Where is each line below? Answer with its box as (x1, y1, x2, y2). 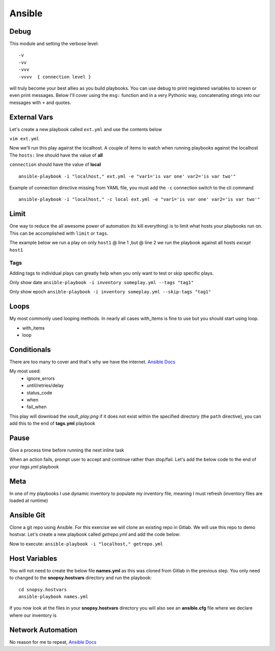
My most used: (9, 368, 41, 374)
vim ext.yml (9, 136, 39, 142)
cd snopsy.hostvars (18, 587, 67, 592)
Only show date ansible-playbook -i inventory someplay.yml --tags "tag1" (9, 280, 194, 286)
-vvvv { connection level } (18, 74, 91, 80)
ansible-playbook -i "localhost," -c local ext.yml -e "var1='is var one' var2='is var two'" (18, 196, 260, 203)
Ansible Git (9, 511, 45, 519)
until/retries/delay (26, 383, 64, 389)
